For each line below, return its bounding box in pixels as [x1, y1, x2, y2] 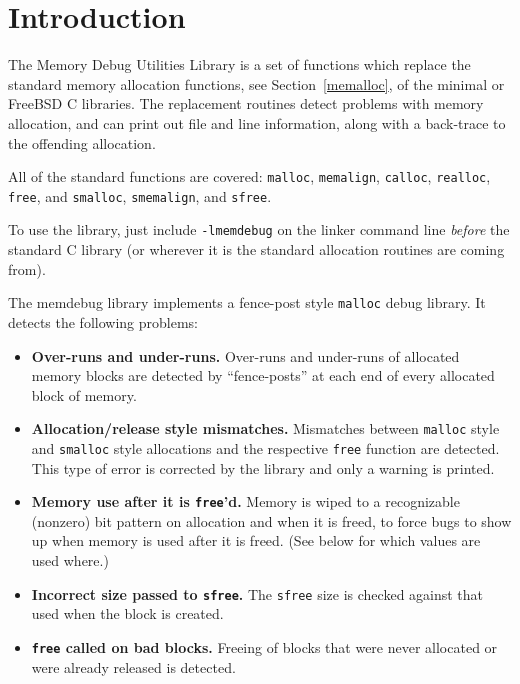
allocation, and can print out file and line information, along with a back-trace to [8, 112, 506, 133]
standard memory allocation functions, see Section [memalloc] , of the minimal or [8, 73, 505, 94]
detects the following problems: [8, 311, 198, 332]
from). [8, 258, 46, 279]
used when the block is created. [31, 603, 224, 624]
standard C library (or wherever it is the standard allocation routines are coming [8, 239, 505, 260]
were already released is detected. [31, 656, 236, 677]
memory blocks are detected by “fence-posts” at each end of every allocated [31, 365, 495, 386]
